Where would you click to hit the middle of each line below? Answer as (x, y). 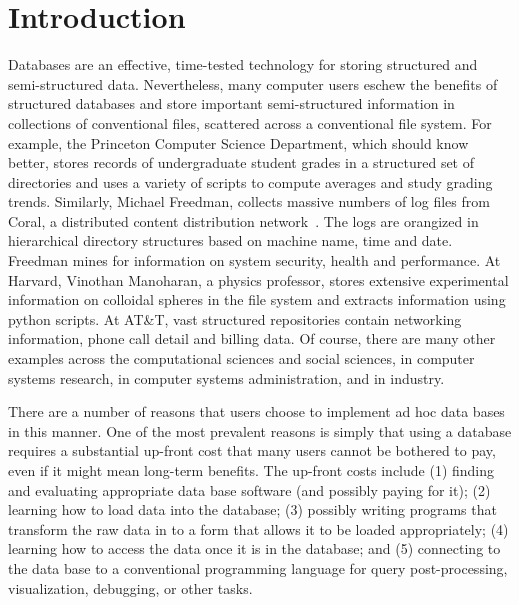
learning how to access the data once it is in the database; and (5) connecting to (254, 548)
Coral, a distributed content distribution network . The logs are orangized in (243, 220)
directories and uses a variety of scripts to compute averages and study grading (250, 181)
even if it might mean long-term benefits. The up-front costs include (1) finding (251, 470)
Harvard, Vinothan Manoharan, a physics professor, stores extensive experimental (258, 279)
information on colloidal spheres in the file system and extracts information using (257, 299)
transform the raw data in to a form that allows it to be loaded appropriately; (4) (258, 528)
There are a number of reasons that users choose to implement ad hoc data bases (256, 411)
